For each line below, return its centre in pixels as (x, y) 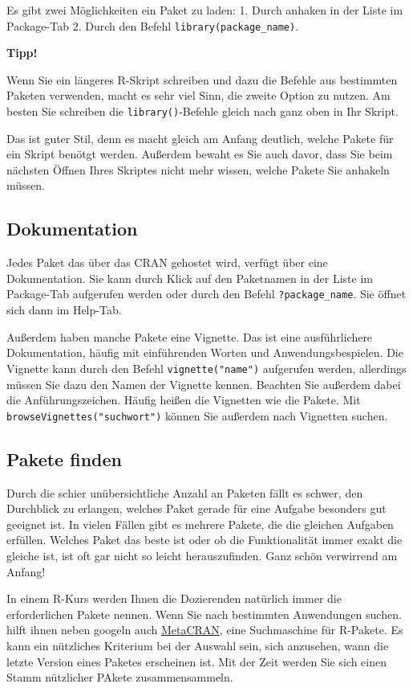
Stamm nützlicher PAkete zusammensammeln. (120, 677)
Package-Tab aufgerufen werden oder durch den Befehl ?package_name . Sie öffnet (206, 294)
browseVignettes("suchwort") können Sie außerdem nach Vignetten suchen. (197, 415)
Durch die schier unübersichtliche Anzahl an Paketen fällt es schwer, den (185, 492)
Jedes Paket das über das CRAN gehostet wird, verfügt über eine (167, 262)
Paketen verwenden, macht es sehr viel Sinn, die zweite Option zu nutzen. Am (198, 95)
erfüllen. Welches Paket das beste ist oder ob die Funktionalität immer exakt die (204, 540)
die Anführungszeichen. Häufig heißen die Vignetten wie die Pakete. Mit (184, 400)
